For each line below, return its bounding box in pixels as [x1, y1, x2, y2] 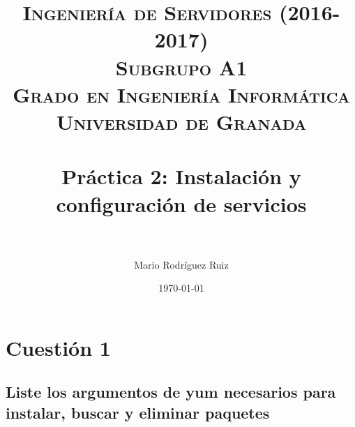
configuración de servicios [56, 189, 307, 218]
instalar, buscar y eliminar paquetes [6, 401, 270, 423]
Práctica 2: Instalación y [61, 162, 301, 190]
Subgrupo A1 [115, 52, 248, 81]
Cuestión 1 [6, 333, 111, 361]
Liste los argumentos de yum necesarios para [6, 381, 336, 403]
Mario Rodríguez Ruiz [134, 257, 229, 271]
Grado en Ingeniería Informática [13, 80, 350, 108]
